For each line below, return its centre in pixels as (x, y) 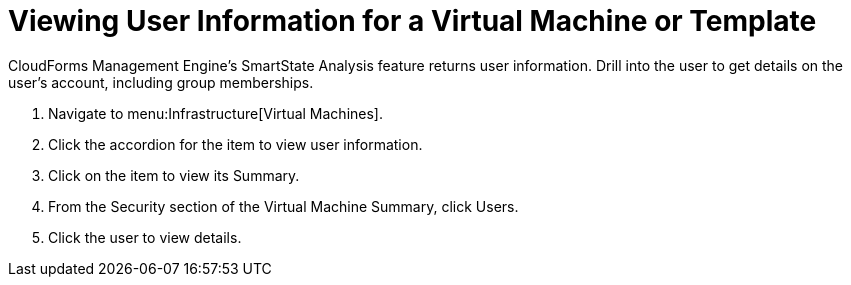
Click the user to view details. (145, 237)
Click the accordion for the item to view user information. (235, 144)
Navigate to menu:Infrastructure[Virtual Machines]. (215, 113)
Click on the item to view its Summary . (174, 175)
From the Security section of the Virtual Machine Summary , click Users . (283, 206)
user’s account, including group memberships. (161, 82)
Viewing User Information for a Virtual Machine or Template (412, 21)
